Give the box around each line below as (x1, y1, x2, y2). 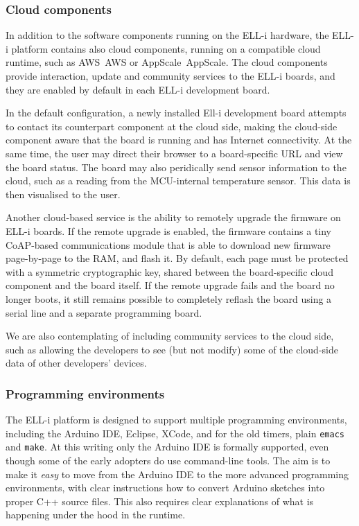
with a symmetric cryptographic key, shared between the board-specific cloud (6, 264, 333, 279)
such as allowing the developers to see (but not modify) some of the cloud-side (6, 342, 338, 356)
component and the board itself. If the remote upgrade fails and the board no (6, 278, 335, 292)
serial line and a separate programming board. (6, 305, 202, 319)
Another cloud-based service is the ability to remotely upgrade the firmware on (6, 210, 341, 225)
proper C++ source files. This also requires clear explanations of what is (6, 493, 314, 508)
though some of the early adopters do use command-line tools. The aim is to (6, 453, 331, 467)
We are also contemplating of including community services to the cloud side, (6, 328, 334, 343)
